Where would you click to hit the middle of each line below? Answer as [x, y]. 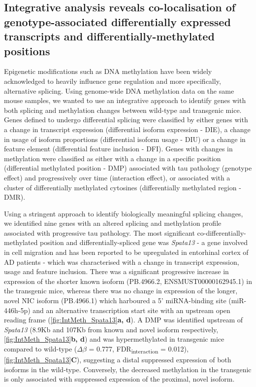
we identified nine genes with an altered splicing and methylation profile [113, 223]
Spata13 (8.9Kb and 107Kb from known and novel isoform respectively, [111, 329]
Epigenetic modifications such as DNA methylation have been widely [108, 71]
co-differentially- [222, 232]
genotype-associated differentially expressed [117, 21]
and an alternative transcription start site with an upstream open [131, 310]
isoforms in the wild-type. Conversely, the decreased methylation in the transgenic [128, 369]
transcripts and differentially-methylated [109, 36]
